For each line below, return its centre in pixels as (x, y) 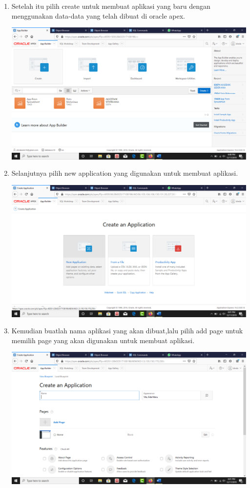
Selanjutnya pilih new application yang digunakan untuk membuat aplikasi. (125, 173)
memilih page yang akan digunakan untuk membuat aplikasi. (103, 340)
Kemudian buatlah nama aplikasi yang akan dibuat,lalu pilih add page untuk (127, 331)
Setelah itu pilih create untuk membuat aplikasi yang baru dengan (111, 6)
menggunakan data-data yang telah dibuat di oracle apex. (98, 15)
